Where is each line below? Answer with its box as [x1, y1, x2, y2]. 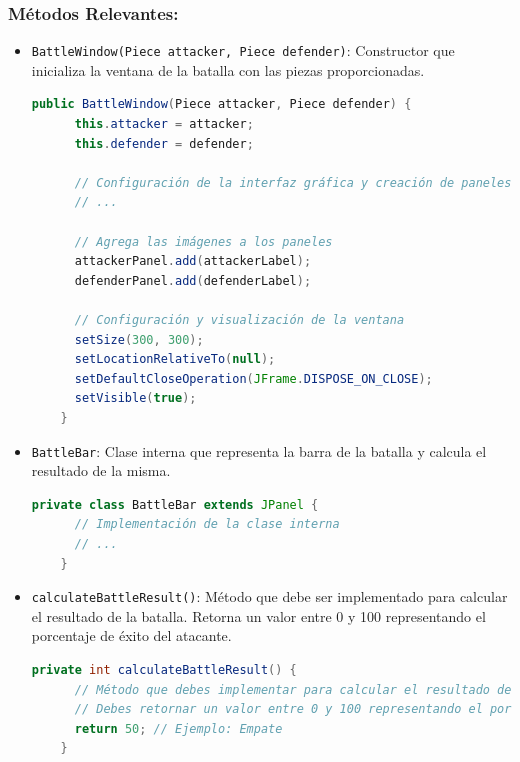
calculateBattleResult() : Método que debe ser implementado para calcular [31, 586, 508, 607]
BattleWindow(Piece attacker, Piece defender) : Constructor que [31, 40, 455, 61]
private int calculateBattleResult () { [31, 663, 297, 678]
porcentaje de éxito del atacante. [31, 625, 232, 646]
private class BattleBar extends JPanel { [31, 497, 319, 512]
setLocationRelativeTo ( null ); [74, 352, 276, 367]
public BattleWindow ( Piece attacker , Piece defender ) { [31, 97, 412, 112]
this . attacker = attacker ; [74, 117, 254, 132]
